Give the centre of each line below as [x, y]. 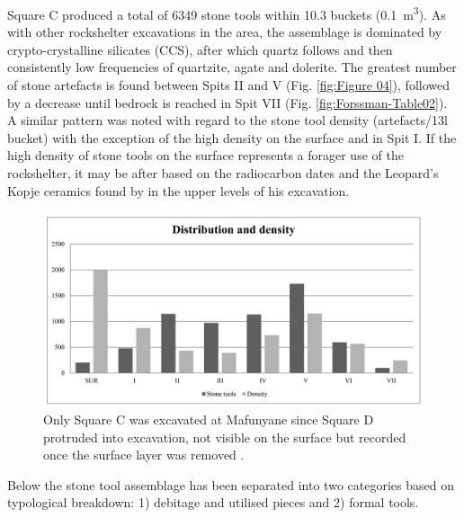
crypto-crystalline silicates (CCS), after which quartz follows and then [200, 49]
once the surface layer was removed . [144, 455]
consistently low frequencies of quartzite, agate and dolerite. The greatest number [232, 67]
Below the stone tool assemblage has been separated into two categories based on [231, 484]
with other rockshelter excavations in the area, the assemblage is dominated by [225, 32]
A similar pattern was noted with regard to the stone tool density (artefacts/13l [228, 120]
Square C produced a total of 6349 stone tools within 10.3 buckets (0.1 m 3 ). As [227, 13]
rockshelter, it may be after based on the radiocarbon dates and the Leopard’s [223, 173]
